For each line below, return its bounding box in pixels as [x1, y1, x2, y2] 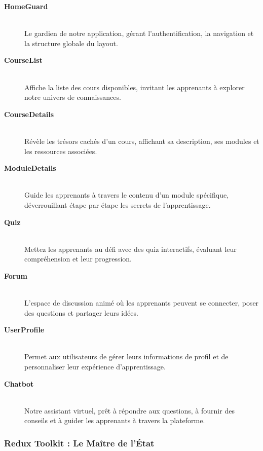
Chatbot [4, 378, 34, 389]
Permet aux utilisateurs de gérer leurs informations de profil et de [24, 351, 229, 362]
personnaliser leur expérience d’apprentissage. [24, 361, 166, 372]
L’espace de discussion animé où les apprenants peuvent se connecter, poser [24, 297, 259, 308]
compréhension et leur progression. [24, 253, 132, 264]
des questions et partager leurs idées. [24, 307, 138, 318]
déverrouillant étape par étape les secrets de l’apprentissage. [24, 199, 211, 210]
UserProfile [4, 324, 45, 335]
